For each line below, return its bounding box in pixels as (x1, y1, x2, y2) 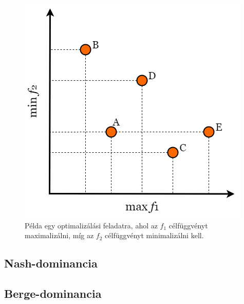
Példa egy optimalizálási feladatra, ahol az (25, 220, 158, 230)
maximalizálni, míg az (25, 230, 94, 241)
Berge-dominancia (4, 285, 102, 301)
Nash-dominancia (4, 255, 98, 271)
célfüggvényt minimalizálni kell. (105, 230, 204, 241)
